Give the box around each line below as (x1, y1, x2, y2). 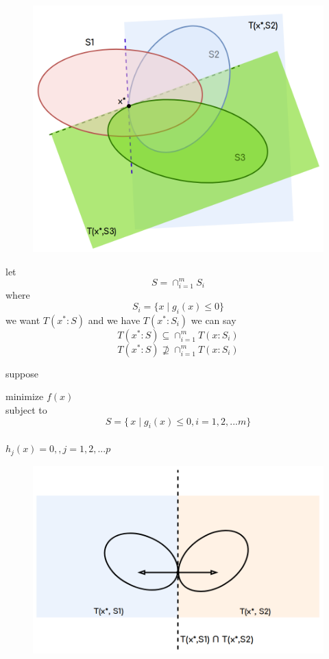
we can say (191, 312, 236, 327)
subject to (5, 403, 47, 417)
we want (5, 312, 40, 327)
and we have (88, 312, 141, 327)
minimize (5, 389, 44, 403)
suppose (5, 366, 38, 380)
